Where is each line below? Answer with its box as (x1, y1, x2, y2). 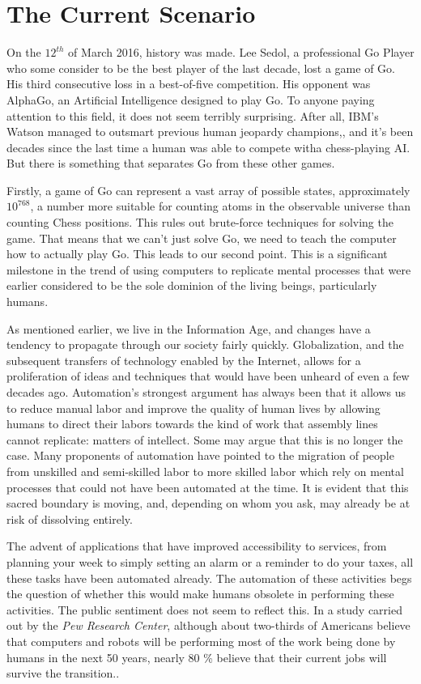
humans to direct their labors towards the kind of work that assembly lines (6, 415, 378, 432)
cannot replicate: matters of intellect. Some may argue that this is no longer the (6, 431, 403, 448)
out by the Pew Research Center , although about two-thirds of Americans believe (6, 617, 410, 634)
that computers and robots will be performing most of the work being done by (6, 632, 396, 649)
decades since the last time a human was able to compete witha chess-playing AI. (6, 138, 410, 155)
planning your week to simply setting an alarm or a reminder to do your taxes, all (6, 553, 414, 570)
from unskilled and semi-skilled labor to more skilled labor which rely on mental (6, 462, 404, 479)
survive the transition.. (6, 665, 120, 682)
